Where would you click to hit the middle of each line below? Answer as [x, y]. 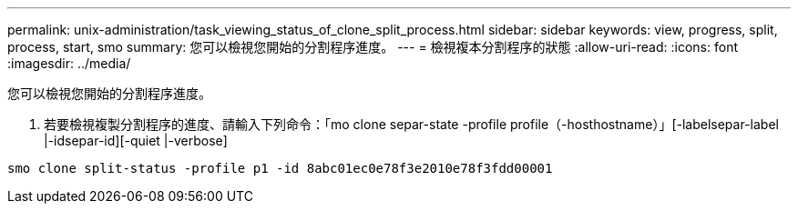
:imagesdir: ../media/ [69, 63]
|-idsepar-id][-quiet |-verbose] [136, 141]
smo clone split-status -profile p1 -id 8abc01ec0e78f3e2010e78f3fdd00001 [280, 168]
